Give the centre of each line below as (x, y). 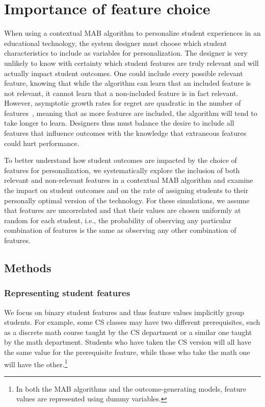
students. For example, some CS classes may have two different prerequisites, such (132, 322)
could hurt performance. (42, 143)
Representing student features (67, 293)
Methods (28, 267)
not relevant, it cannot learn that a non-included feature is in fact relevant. (121, 93)
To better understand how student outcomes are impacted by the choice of (121, 160)
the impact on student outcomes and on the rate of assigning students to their (126, 190)
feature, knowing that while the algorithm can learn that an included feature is (128, 83)
